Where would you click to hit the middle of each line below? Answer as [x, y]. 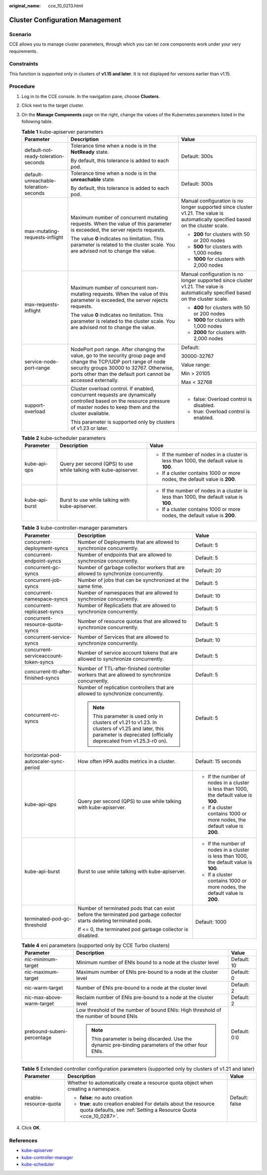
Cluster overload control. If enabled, [112, 389]
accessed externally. [94, 380]
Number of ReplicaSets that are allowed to [127, 605]
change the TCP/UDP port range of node [118, 361]
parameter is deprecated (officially [133, 734]
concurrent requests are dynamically [113, 394]
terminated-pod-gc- [48, 919]
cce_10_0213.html [66, 6]
